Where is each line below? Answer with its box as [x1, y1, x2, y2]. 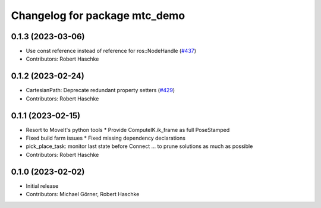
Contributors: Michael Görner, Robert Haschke [26, 191, 140, 198]
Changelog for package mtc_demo [11, 9, 185, 22]
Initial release [26, 182, 59, 190]
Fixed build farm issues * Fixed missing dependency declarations [26, 134, 185, 142]
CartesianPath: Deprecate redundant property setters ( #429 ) [26, 87, 175, 94]
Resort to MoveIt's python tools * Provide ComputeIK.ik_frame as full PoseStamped [26, 126, 230, 133]
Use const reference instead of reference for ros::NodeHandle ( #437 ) [26, 48, 196, 55]
